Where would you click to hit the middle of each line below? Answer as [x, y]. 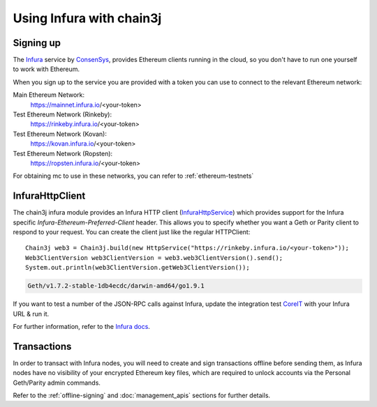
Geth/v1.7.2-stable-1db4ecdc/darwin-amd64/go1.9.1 [116, 286]
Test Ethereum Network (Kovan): [60, 134]
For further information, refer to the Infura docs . [81, 326]
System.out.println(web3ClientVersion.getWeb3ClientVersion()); [138, 268]
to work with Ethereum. [46, 69]
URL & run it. [31, 314]
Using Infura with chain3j [87, 18]
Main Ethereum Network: [49, 95]
